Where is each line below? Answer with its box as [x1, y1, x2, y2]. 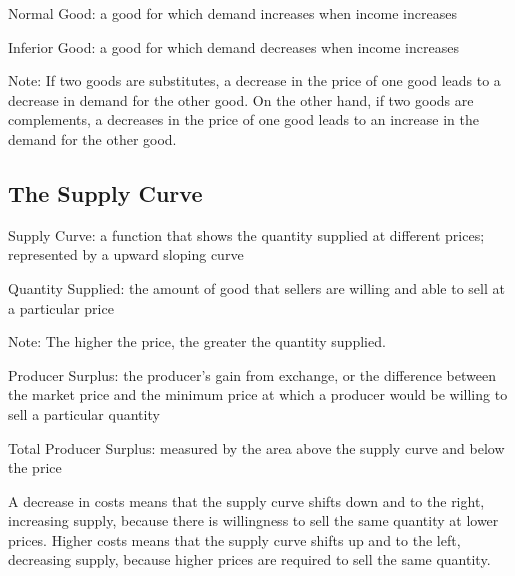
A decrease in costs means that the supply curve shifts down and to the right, [8, 490, 485, 511]
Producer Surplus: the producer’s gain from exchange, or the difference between [8, 364, 496, 385]
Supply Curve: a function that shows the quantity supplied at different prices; [8, 224, 485, 245]
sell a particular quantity [8, 403, 160, 424]
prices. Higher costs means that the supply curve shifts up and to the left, [8, 529, 461, 550]
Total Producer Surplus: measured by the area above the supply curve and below [8, 437, 505, 458]
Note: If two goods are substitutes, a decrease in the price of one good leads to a [8, 70, 501, 91]
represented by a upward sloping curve [8, 244, 244, 265]
